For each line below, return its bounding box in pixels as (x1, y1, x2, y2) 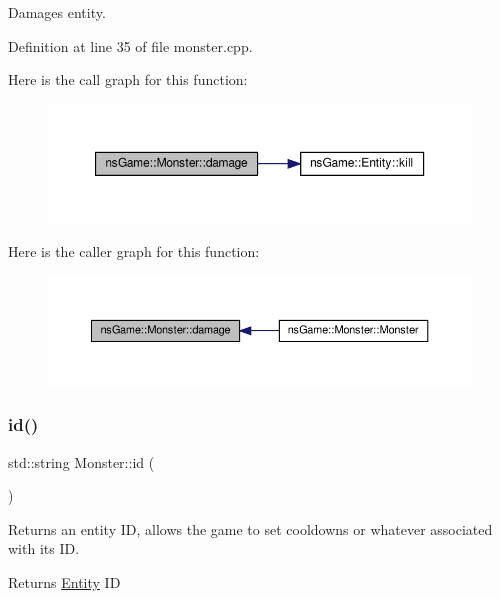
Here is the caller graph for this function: (8, 241, 260, 262)
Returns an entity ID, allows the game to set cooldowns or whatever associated (8, 518, 493, 539)
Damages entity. (8, 2, 106, 22)
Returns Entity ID (8, 572, 121, 593)
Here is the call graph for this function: (8, 69, 248, 90)
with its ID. (8, 538, 80, 559)
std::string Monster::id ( (8, 451, 155, 472)
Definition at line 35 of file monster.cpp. (8, 35, 253, 56)
